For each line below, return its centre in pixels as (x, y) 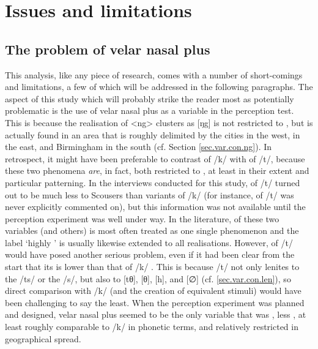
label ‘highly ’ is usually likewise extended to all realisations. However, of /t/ (149, 242)
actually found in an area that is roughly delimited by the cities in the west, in (153, 134)
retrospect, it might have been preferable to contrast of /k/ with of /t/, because (155, 158)
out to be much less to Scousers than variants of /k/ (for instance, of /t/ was (150, 194)
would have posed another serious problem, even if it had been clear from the (150, 254)
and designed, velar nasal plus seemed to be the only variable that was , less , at (156, 314)
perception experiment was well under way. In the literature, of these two (142, 218)
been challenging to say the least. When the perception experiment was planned (155, 302)
